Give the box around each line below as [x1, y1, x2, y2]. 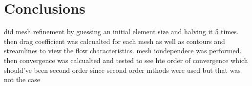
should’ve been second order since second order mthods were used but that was [4, 64, 241, 75]
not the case [4, 74, 40, 85]
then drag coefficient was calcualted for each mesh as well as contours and [4, 36, 225, 46]
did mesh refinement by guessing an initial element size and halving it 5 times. [4, 26, 239, 37]
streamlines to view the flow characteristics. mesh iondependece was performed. [4, 45, 242, 56]
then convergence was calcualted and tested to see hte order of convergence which [4, 55, 248, 65]
